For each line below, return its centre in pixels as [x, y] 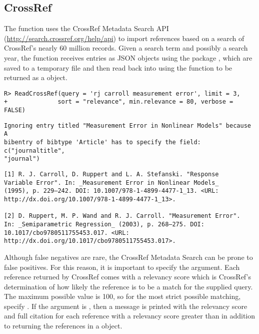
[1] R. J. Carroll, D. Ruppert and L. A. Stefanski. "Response [111, 175]
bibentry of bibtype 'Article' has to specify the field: [102, 142]
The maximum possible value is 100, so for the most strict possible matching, [122, 296]
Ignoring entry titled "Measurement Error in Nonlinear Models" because [127, 125]
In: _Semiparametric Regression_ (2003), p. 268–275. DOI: [104, 224]
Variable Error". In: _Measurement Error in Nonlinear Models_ [111, 183]
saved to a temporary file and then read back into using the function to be [118, 67]
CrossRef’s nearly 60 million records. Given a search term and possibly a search [126, 48]
